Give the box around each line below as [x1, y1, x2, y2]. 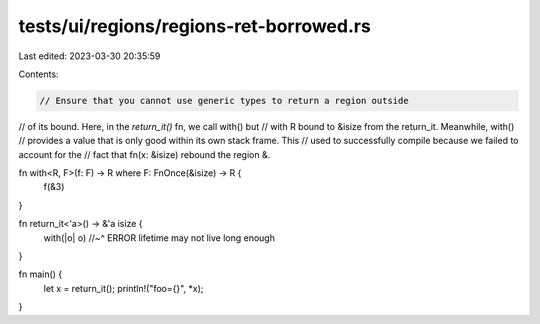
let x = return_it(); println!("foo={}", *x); [43, 282, 204, 294]
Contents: [18, 68, 59, 80]
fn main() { [18, 268, 63, 280]
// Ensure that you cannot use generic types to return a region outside [39, 95, 409, 106]
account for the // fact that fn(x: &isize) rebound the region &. [18, 148, 271, 160]
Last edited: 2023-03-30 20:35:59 [18, 50, 161, 62]
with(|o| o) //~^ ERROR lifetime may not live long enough [43, 231, 275, 244]
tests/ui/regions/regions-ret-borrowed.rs [18, 15, 372, 37]
